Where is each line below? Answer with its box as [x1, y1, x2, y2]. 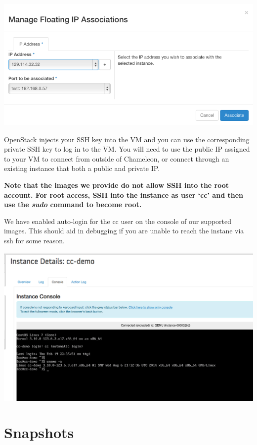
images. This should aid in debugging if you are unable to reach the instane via [4, 225, 244, 236]
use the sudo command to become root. [4, 199, 142, 210]
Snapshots [4, 422, 74, 443]
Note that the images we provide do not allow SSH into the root [4, 180, 229, 190]
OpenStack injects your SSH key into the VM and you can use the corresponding [4, 134, 250, 144]
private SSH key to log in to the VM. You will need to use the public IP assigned [4, 144, 250, 154]
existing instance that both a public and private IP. [4, 163, 160, 173]
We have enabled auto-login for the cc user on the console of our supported [4, 216, 232, 226]
